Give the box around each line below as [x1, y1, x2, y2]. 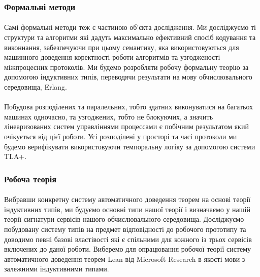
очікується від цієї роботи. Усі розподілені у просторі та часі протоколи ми [4, 131, 237, 141]
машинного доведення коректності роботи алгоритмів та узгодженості [4, 52, 220, 62]
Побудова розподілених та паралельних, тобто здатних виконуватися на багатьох [4, 101, 253, 112]
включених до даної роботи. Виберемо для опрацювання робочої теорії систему [4, 244, 251, 254]
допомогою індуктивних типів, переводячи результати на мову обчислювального [4, 71, 252, 82]
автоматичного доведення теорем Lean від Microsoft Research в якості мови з [4, 253, 245, 264]
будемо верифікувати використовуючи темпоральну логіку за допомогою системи [4, 141, 255, 151]
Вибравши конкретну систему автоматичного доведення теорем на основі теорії [4, 194, 251, 205]
